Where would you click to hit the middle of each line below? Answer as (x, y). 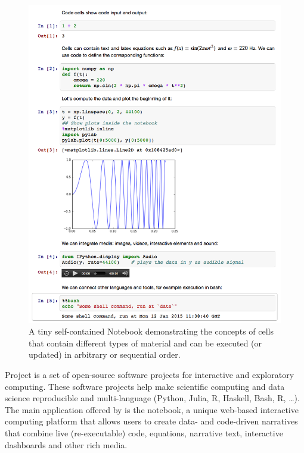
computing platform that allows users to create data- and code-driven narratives (151, 421)
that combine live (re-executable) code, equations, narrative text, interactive (144, 433)
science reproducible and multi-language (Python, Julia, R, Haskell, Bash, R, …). (152, 398)
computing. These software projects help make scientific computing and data (145, 386)
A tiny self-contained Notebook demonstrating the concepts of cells (151, 331)
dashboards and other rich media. (66, 444)
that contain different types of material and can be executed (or (145, 343)
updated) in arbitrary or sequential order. (105, 354)
